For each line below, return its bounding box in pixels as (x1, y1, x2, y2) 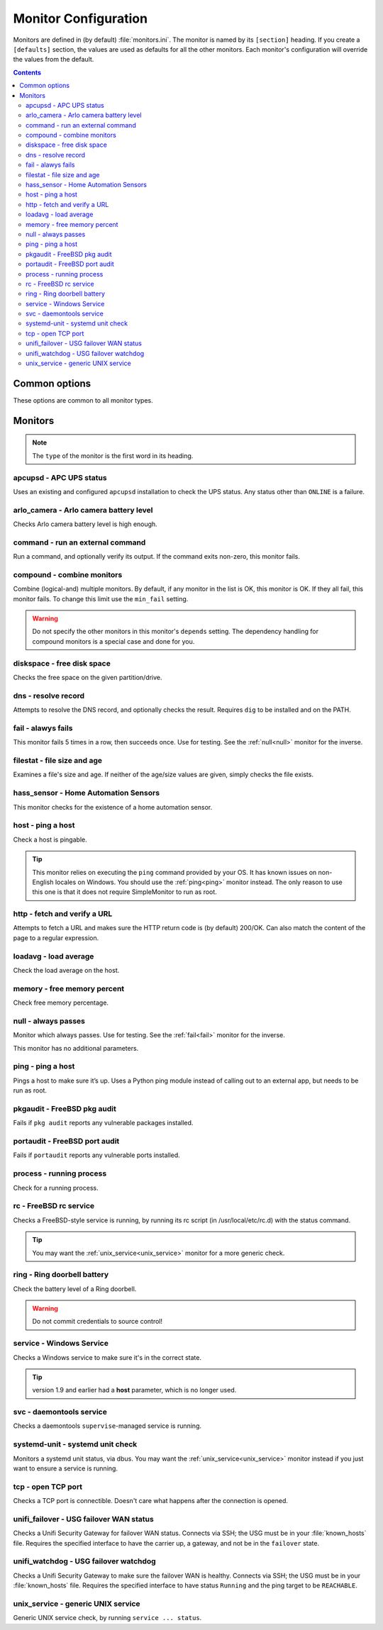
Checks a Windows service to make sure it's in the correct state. (13, 1353, 202, 1361)
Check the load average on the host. (13, 966, 120, 974)
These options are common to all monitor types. (13, 396, 154, 404)
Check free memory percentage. (13, 998, 109, 1007)
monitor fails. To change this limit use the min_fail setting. (13, 594, 189, 603)
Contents (13, 68, 42, 77)
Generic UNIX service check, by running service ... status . (13, 1614, 202, 1622)
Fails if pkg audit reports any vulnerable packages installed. (13, 1119, 194, 1127)
